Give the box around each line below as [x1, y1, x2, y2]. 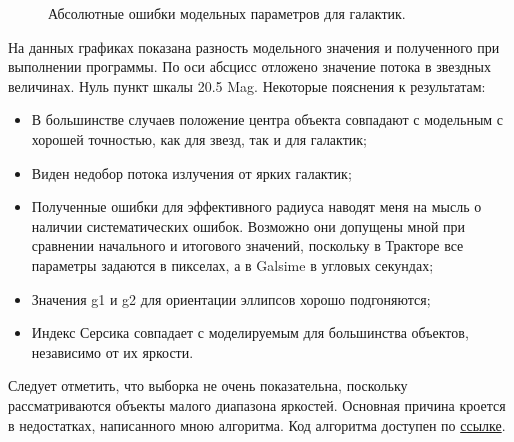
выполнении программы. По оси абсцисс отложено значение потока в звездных [8, 56, 491, 77]
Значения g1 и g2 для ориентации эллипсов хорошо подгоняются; [31, 288, 431, 309]
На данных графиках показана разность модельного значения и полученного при [8, 36, 500, 57]
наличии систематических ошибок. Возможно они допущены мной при [31, 215, 466, 236]
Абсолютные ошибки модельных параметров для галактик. [48, 3, 406, 23]
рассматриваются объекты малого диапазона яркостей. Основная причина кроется [8, 394, 506, 415]
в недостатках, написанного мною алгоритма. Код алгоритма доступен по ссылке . [8, 414, 506, 435]
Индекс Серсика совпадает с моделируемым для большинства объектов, [31, 322, 469, 343]
